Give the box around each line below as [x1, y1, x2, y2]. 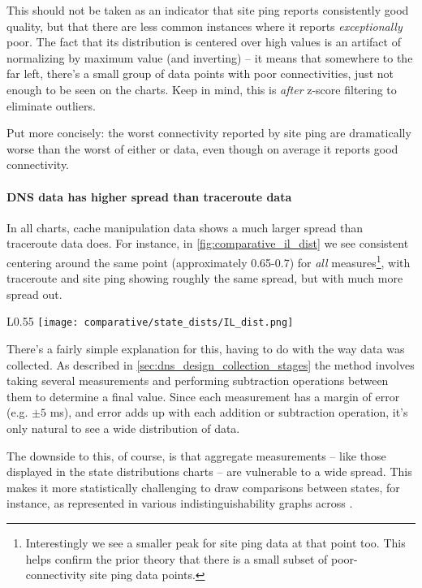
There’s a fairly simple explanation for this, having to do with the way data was [6, 340, 405, 357]
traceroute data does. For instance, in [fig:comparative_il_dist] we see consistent [6, 235, 409, 252]
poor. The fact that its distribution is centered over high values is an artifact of [6, 33, 401, 50]
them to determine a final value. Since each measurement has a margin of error [6, 387, 400, 404]
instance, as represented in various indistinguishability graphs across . [6, 495, 353, 512]
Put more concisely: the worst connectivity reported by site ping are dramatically [6, 124, 411, 141]
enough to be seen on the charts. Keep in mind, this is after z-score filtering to [6, 80, 397, 97]
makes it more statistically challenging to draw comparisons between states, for [6, 478, 400, 495]
